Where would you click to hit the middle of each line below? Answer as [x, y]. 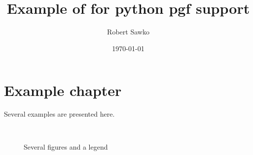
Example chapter [63, 90]
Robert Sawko [128, 32]
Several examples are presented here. [59, 114]
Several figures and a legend [66, 147]
